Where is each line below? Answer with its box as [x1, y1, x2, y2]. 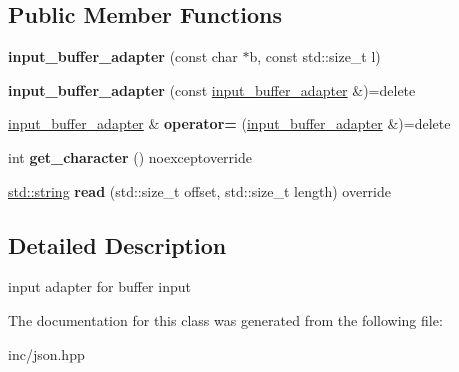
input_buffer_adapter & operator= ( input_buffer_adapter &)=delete [8, 113, 451, 134]
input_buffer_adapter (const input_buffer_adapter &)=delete [8, 79, 416, 100]
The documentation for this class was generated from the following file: [8, 309, 443, 330]
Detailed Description [8, 229, 227, 260]
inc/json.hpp [8, 343, 85, 364]
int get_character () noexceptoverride [8, 146, 252, 167]
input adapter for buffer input [8, 276, 191, 297]
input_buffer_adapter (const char [8, 46, 238, 67]
